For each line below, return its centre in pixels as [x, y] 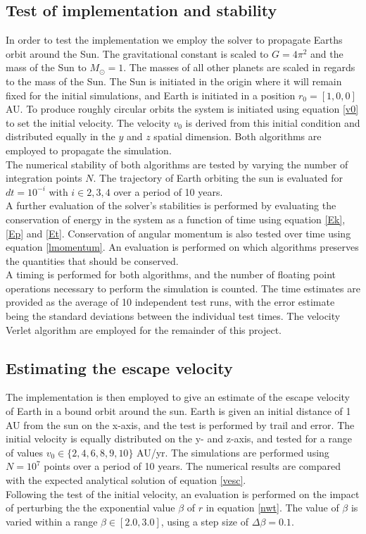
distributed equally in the [61, 136]
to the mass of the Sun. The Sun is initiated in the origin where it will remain [174, 81]
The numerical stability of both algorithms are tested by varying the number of [177, 164]
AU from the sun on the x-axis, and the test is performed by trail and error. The [180, 424]
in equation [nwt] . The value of [272, 508]
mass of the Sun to [46, 67]
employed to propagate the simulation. [89, 150]
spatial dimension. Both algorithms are [238, 136]
